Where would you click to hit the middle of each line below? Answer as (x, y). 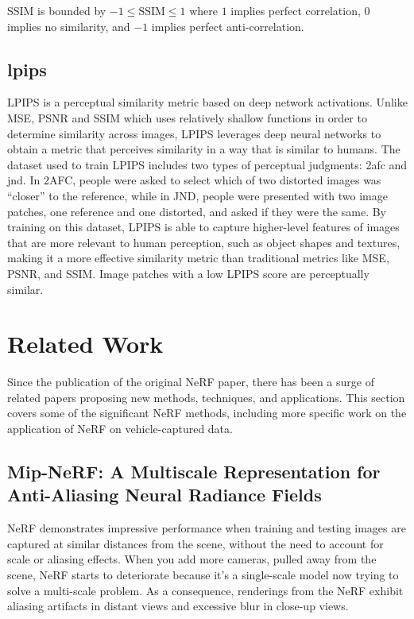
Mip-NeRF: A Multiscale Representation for (194, 471)
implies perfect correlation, (296, 10)
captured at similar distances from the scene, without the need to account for (195, 543)
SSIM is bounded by (57, 10)
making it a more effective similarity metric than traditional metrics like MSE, (198, 258)
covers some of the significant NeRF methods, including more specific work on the (207, 413)
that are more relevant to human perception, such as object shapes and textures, (204, 242)
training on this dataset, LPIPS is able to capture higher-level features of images (203, 227)
